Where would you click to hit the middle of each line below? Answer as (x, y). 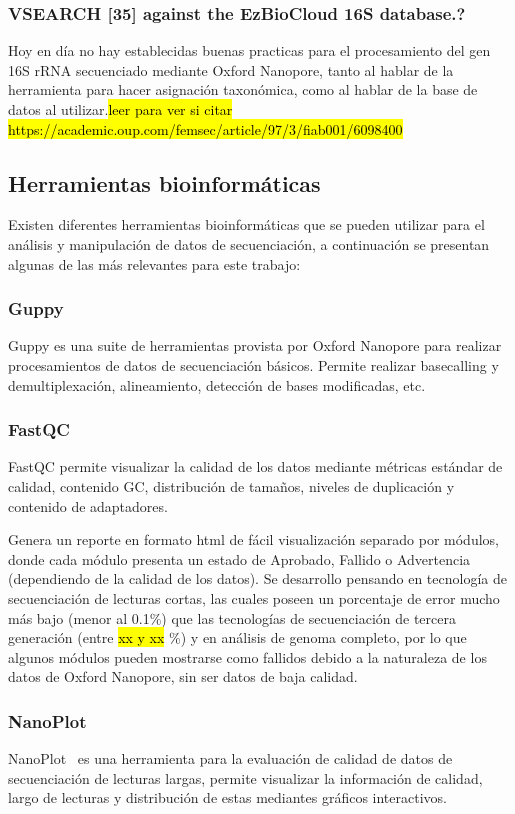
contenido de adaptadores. (88, 505)
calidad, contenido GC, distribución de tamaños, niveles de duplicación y (231, 485)
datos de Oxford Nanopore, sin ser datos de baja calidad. (183, 676)
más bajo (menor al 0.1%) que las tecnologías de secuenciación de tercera (232, 617)
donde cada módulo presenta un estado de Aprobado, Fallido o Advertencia (239, 558)
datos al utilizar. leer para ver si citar (120, 109)
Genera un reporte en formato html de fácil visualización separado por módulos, (253, 539)
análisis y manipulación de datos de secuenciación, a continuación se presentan (249, 243)
